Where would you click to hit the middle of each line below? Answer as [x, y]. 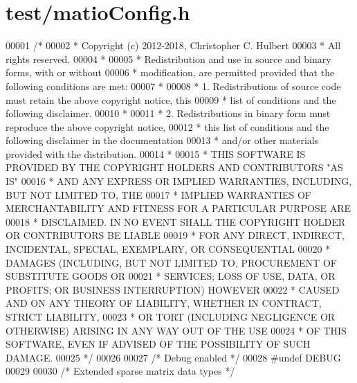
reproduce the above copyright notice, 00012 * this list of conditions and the [167, 126]
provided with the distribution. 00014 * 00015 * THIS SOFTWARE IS [156, 153]
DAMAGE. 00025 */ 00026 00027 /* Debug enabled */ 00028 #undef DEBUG [173, 357]
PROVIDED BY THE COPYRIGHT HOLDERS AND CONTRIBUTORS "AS [174, 167]
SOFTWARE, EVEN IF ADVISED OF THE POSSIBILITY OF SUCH [158, 344]
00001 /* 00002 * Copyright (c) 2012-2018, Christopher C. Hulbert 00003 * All [173, 45]
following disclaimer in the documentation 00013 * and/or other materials [162, 140]
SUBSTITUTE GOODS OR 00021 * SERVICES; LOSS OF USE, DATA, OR [171, 276]
